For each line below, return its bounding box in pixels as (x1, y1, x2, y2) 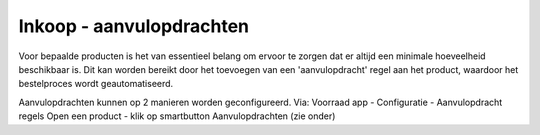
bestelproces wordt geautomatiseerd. (18, 78, 174, 90)
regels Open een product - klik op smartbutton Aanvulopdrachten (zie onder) (18, 110, 336, 122)
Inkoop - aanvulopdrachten (18, 15, 250, 37)
